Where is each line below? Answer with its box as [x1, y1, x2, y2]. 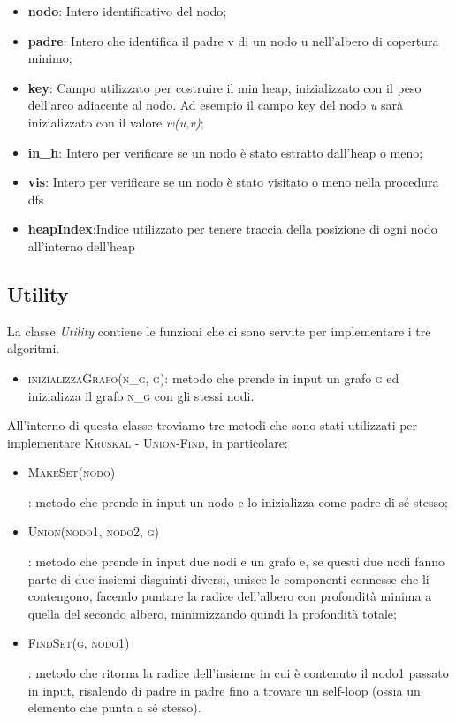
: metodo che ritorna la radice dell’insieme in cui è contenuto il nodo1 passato [27, 664, 449, 682]
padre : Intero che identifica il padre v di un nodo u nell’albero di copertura [27, 31, 439, 50]
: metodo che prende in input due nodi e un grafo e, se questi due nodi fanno [27, 552, 445, 571]
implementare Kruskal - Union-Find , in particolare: [7, 433, 288, 451]
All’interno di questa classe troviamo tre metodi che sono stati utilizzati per [7, 416, 418, 435]
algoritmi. [7, 339, 60, 358]
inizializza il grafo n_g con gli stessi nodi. [27, 386, 255, 404]
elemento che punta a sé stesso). [27, 698, 201, 717]
